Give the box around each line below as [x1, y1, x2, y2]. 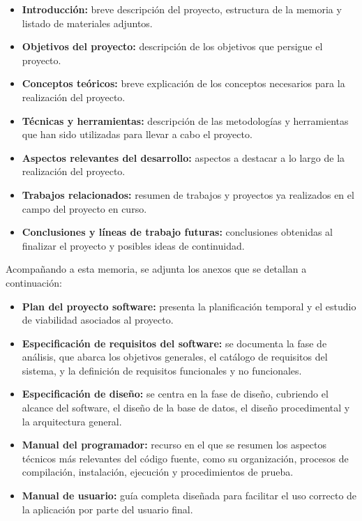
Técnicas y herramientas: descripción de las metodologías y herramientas [22, 113, 349, 128]
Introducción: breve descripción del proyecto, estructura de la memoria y [22, 2, 342, 16]
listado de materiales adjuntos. [22, 15, 153, 30]
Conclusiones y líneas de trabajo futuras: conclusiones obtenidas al [22, 225, 333, 239]
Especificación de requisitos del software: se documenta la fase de [22, 335, 327, 350]
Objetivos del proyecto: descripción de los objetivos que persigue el [22, 39, 323, 54]
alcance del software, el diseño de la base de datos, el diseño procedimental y [22, 400, 350, 415]
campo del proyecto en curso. [22, 201, 147, 216]
